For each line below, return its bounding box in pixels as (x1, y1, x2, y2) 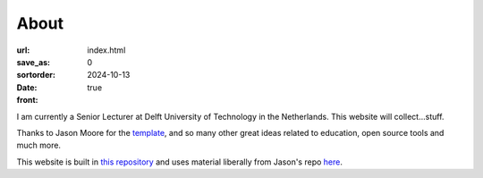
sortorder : (16, 70, 55, 81)
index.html (87, 45, 126, 55)
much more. (16, 140, 62, 151)
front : (16, 95, 39, 106)
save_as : (16, 56, 51, 67)
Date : (16, 81, 38, 93)
